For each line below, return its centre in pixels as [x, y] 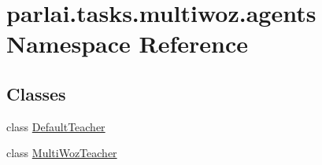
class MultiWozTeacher [62, 153]
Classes [36, 93]
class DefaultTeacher [56, 126]
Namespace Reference [127, 44]
